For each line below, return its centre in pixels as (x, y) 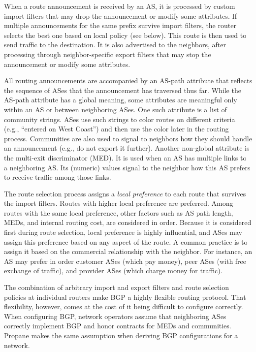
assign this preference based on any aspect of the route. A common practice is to (126, 241)
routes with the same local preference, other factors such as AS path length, (119, 212)
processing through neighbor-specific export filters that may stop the (108, 54)
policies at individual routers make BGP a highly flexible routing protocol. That (125, 297)
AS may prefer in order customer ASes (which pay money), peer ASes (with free (125, 261)
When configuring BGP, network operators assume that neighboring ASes (115, 316)
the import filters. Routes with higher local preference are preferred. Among (119, 203)
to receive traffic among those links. (58, 177)
